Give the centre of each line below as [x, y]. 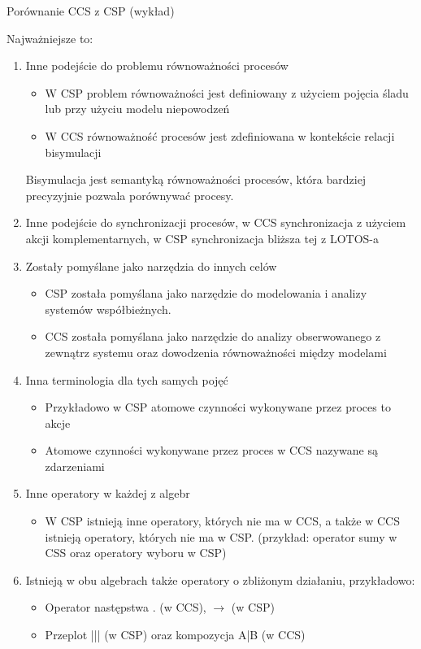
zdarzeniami [75, 466]
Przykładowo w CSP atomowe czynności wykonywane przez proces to [218, 407]
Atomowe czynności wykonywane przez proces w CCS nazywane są [211, 450]
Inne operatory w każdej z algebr [108, 493]
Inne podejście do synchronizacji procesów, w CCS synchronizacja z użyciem [216, 222]
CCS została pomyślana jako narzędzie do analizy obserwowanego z [213, 336]
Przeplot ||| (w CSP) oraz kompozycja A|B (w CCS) [175, 635]
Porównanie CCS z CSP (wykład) [91, 11]
